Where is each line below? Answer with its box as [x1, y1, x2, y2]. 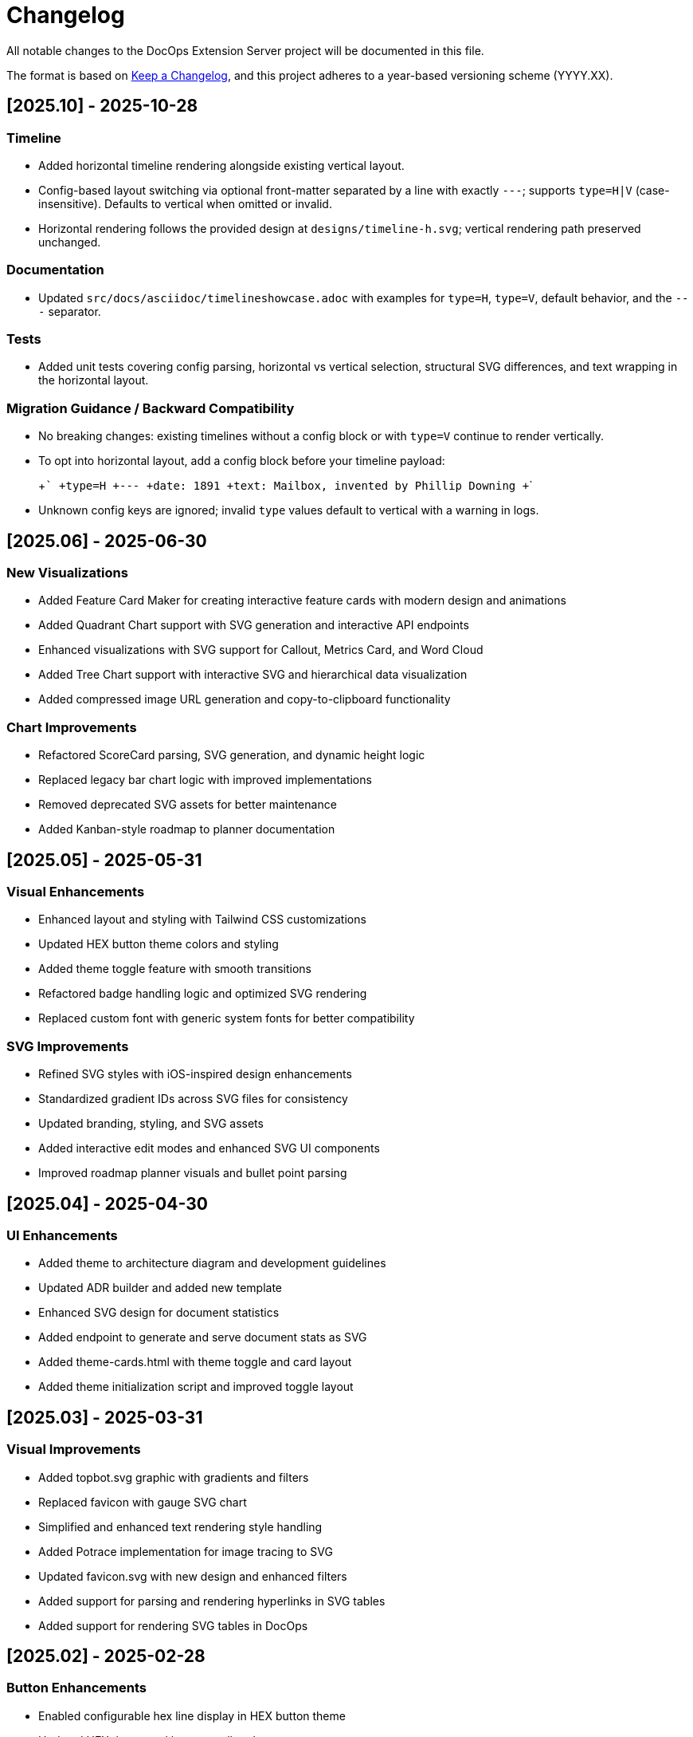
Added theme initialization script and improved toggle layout [38, 1380, 354, 1394]
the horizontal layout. [38, 373, 149, 388]
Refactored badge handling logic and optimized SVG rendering [38, 987, 367, 1001]
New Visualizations [6, 565, 128, 581]
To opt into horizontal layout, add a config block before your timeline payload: [38, 454, 445, 468]
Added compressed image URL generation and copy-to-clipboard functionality [38, 692, 451, 707]
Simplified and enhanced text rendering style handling [38, 1519, 323, 1534]
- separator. [38, 304, 101, 318]
